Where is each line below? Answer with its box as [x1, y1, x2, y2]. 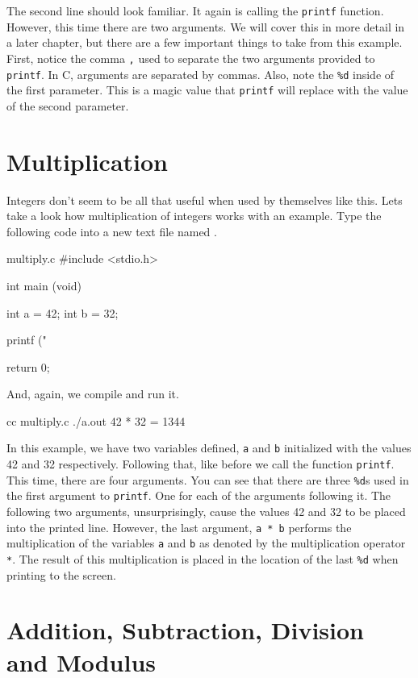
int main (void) [6, 277, 82, 293]
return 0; [6, 358, 50, 375]
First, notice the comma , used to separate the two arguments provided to [6, 49, 375, 66]
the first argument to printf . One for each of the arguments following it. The [6, 487, 391, 504]
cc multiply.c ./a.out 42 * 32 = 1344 [6, 412, 186, 429]
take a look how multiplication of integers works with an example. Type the [6, 207, 382, 224]
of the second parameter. [6, 97, 129, 114]
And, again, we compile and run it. [6, 385, 179, 402]
